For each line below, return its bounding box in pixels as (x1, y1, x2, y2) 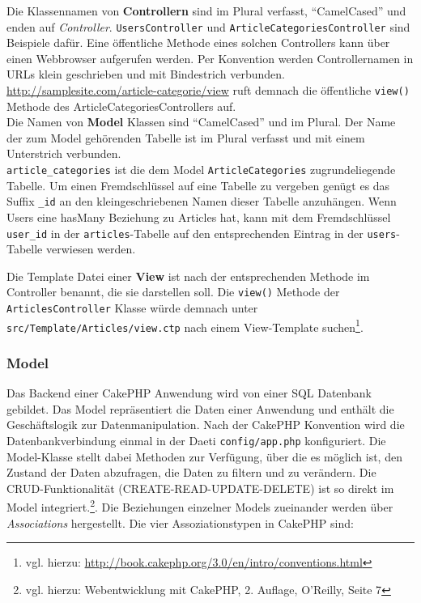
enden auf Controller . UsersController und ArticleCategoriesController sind (6, 18, 410, 35)
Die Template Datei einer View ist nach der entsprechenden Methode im (6, 267, 370, 284)
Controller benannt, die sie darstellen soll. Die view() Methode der (6, 283, 340, 300)
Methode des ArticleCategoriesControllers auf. (6, 97, 236, 114)
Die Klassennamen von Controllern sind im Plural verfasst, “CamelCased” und (6, 2, 406, 19)
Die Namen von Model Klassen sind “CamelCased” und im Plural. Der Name (6, 113, 396, 130)
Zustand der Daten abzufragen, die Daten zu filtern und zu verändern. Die (6, 464, 376, 481)
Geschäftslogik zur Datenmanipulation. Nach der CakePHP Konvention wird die (6, 416, 405, 433)
